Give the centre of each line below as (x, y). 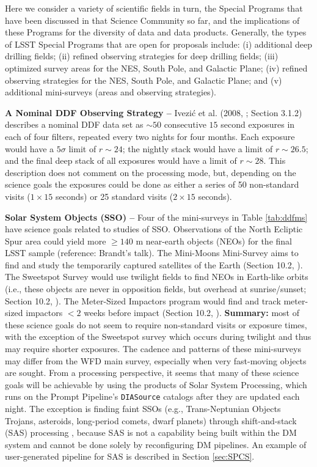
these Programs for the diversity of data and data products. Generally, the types (156, 32)
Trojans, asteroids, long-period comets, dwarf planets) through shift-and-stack (151, 420)
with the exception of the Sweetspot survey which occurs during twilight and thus (158, 336)
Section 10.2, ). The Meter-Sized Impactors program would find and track (143, 300)
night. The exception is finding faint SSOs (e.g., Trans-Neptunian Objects (143, 409)
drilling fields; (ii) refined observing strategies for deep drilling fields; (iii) (142, 56)
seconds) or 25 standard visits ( (114, 196)
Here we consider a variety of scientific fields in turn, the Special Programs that (154, 8)
